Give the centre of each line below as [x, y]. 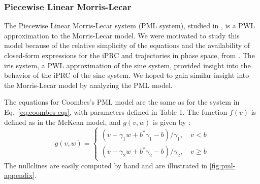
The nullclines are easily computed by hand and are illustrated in [106, 165]
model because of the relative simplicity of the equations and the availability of [127, 45]
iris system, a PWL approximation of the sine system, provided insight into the [127, 65]
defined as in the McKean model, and [62, 122]
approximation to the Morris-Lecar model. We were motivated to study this [122, 35]
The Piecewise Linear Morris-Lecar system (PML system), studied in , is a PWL [130, 26]
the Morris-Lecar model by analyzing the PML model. [88, 85]
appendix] [19, 175]
